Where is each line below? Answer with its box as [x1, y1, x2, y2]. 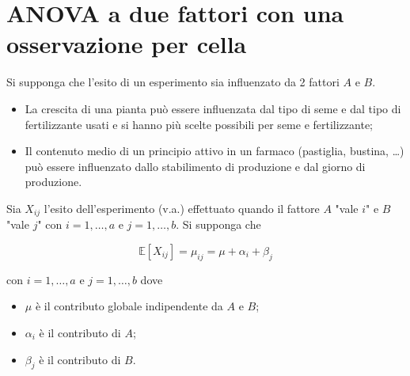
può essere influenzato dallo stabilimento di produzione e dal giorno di [25, 158, 366, 174]
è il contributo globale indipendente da [35, 298, 223, 314]
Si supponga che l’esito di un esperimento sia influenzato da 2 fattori [6, 74, 340, 90]
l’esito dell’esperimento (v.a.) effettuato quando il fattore [44, 199, 320, 216]
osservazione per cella [6, 28, 247, 60]
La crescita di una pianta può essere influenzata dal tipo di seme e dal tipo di [25, 100, 401, 116]
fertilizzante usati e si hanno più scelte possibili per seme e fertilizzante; [25, 116, 374, 132]
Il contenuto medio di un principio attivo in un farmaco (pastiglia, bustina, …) [25, 142, 404, 159]
